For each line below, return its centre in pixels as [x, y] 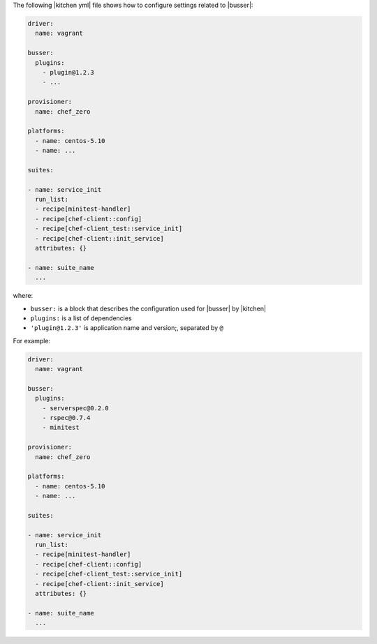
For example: [32, 340]
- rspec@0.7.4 [66, 418]
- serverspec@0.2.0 [76, 408]
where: [23, 296]
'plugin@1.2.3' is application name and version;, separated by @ [127, 328]
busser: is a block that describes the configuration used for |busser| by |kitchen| [148, 308]
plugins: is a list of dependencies [81, 318]
